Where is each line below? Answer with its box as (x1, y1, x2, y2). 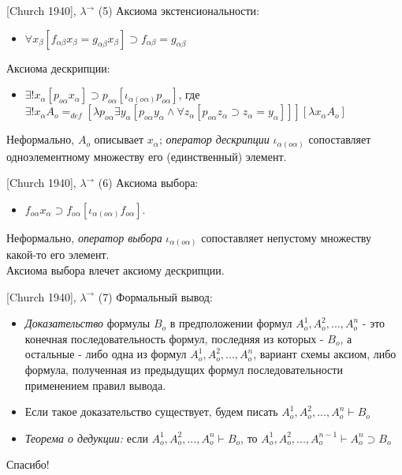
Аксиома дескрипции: (6, 59, 110, 76)
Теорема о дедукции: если (24, 429, 148, 446)
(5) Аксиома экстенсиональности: (98, 2, 259, 18)
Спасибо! (6, 456, 50, 473)
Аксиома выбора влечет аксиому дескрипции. (6, 262, 225, 278)
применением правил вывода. (24, 376, 166, 393)
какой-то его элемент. (6, 246, 110, 263)
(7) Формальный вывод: (98, 288, 213, 305)
